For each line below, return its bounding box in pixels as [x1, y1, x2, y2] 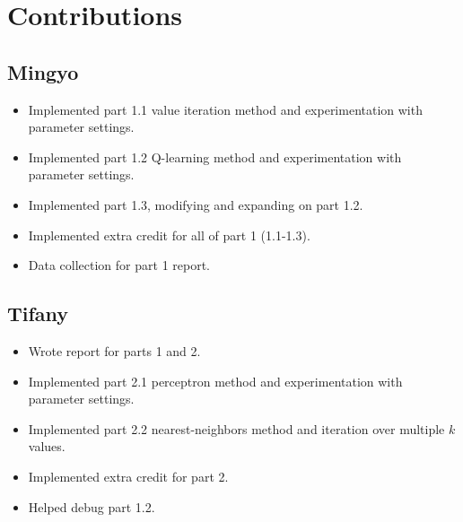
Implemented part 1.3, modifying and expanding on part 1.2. [28, 195, 363, 213]
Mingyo [7, 57, 79, 85]
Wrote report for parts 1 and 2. [28, 341, 201, 360]
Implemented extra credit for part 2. [28, 466, 229, 485]
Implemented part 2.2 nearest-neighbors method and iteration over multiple [28, 419, 445, 438]
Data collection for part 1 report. [28, 256, 210, 274]
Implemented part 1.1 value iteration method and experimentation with [28, 100, 423, 118]
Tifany [7, 300, 69, 327]
